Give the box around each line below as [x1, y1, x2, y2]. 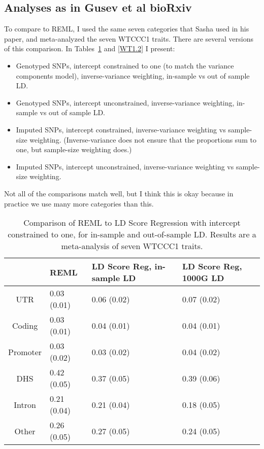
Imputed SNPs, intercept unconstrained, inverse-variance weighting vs [16, 161, 234, 171]
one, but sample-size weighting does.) [16, 144, 132, 155]
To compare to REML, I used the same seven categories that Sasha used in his [4, 23, 249, 34]
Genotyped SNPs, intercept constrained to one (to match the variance [16, 60, 234, 71]
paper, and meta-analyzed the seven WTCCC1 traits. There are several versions [4, 33, 253, 44]
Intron [14, 398, 36, 410]
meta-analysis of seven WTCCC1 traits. [61, 240, 203, 252]
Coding [12, 319, 38, 331]
